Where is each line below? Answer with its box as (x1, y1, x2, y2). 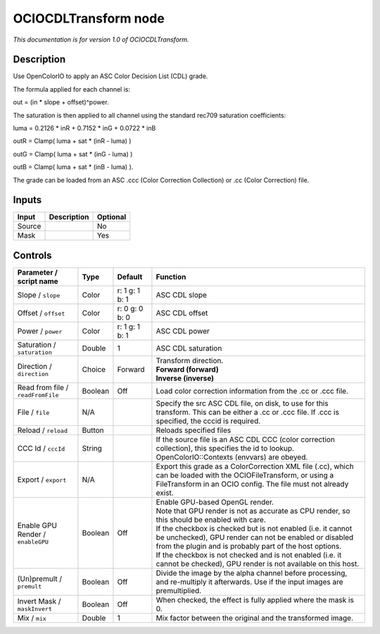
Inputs (13, 194, 42, 206)
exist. (156, 488, 174, 497)
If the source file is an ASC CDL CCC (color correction (156, 434, 336, 444)
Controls (13, 249, 52, 261)
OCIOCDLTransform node (13, 11, 165, 26)
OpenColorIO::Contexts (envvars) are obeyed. (156, 452, 308, 462)
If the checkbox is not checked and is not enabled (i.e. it (156, 550, 342, 560)
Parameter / (17, 268, 58, 277)
